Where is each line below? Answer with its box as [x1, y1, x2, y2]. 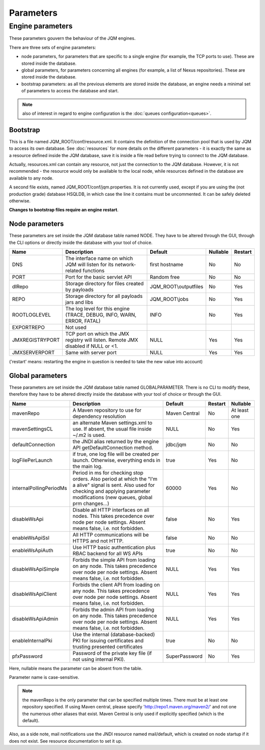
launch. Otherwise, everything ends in [72, 456, 160, 463]
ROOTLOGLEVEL [12, 312, 51, 319]
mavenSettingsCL [12, 425, 53, 432]
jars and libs [65, 299, 93, 306]
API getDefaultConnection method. [72, 444, 154, 451]
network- [114, 261, 136, 268]
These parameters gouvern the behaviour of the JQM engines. [9, 35, 136, 41]
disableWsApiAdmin [12, 615, 58, 622]
